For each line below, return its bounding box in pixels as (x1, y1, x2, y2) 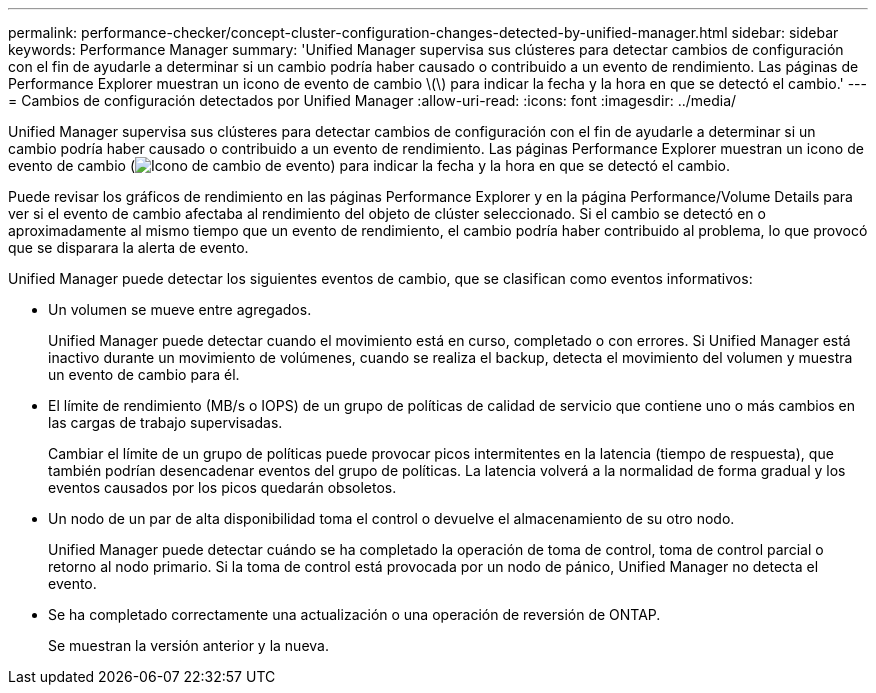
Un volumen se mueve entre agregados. (48, 301, 312, 318)
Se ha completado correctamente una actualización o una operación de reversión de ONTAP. (48, 606, 661, 623)
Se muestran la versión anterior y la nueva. (48, 637, 329, 654)
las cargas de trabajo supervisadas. (48, 414, 283, 431)
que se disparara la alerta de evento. (8, 239, 249, 256)
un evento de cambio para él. (48, 366, 240, 383)
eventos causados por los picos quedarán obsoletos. (48, 479, 397, 496)
